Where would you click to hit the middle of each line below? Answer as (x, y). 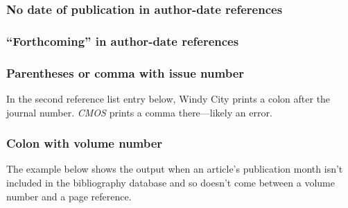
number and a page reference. (69, 196)
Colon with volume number (85, 143)
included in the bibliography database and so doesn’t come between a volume (171, 182)
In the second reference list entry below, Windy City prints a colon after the (168, 98)
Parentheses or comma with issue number (125, 72)
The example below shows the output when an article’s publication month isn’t (175, 169)
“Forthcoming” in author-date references (123, 41)
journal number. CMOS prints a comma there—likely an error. (139, 112)
